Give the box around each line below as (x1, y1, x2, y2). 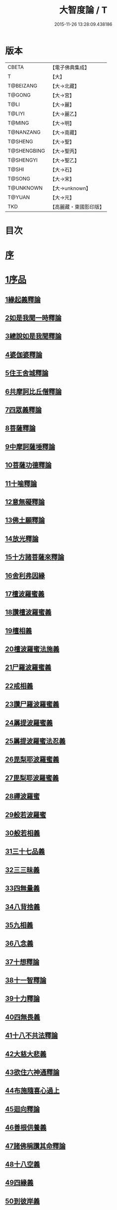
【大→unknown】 (50, 184, 91, 191)
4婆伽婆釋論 (5, 350, 43, 359)
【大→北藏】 (50, 82, 80, 89)
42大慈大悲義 (5, 1049, 47, 1058)
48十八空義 (5, 1160, 40, 1168)
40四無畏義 (5, 1013, 41, 1021)
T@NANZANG (7, 128, 41, 135)
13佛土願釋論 (5, 516, 45, 524)
